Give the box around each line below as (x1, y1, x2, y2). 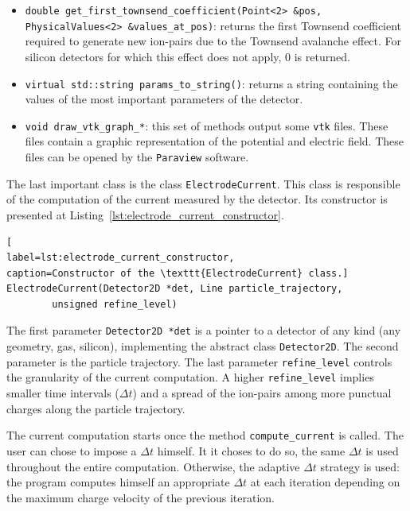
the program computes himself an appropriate (6, 474, 230, 490)
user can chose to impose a (6, 442, 137, 459)
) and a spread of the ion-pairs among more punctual (132, 385, 392, 401)
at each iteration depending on (250, 474, 400, 490)
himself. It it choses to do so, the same (157, 442, 346, 459)
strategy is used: (320, 458, 400, 474)
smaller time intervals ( (6, 385, 119, 401)
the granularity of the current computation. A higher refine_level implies (6, 369, 374, 385)
